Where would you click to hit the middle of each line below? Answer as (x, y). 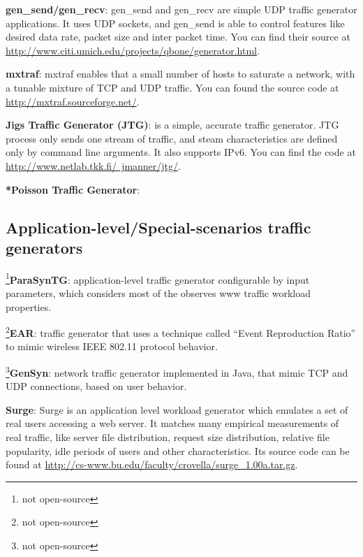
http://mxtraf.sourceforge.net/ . (73, 101)
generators (44, 247)
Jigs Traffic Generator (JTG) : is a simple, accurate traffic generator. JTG (172, 125)
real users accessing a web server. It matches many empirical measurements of (172, 423)
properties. (29, 306)
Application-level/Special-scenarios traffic (158, 227)
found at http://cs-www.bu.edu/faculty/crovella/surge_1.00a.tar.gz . (152, 464)
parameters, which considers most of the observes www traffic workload (158, 292)
